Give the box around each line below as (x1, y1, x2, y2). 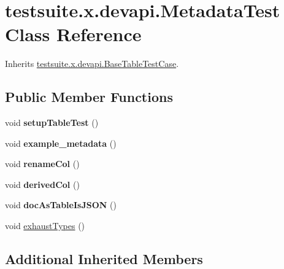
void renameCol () (5, 157, 80, 170)
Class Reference (5, 21, 142, 47)
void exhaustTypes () (5, 219, 85, 232)
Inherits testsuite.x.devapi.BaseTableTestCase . (5, 57, 179, 70)
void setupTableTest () (5, 116, 99, 129)
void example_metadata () (5, 136, 117, 149)
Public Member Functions (5, 87, 173, 106)
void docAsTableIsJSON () (5, 198, 117, 211)
